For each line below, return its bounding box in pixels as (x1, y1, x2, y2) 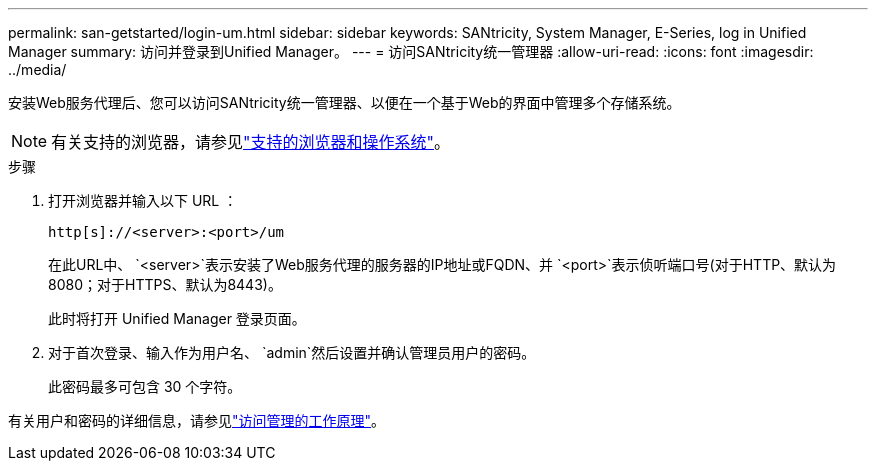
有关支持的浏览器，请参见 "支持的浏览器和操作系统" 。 (51, 132, 451, 152)
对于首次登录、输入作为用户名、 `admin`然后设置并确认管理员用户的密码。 (48, 344, 536, 361)
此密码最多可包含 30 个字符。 (48, 378, 242, 395)
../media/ (8, 61, 67, 78)
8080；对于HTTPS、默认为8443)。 (48, 276, 282, 293)
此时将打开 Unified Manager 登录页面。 (48, 310, 306, 327)
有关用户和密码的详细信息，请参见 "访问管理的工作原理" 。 (8, 412, 386, 429)
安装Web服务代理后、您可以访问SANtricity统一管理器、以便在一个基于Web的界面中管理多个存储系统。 (8, 94, 681, 111)
